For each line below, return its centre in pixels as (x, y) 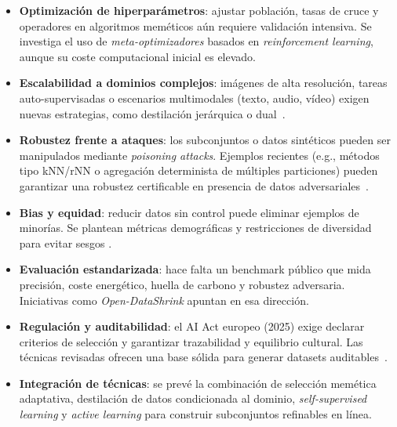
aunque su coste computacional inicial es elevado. (138, 56)
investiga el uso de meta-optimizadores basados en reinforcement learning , (196, 41)
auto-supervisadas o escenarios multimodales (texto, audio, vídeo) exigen (194, 98)
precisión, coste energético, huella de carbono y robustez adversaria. (182, 284)
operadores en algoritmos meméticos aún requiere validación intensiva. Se (195, 25)
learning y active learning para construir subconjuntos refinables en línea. (195, 414)
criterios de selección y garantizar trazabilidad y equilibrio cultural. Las (191, 341)
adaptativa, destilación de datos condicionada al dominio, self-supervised (193, 398)
